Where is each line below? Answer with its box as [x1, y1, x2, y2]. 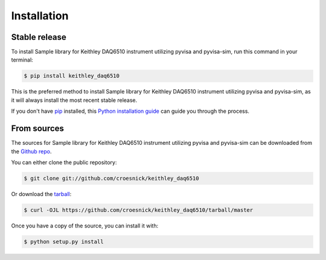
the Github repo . [11, 148, 52, 155]
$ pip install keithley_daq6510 [24, 72, 120, 80]
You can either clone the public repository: [11, 159, 117, 166]
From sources [11, 124, 65, 134]
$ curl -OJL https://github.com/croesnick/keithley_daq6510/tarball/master [24, 206, 254, 214]
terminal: [11, 56, 33, 63]
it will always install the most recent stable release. [11, 97, 138, 104]
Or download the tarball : [11, 190, 72, 197]
